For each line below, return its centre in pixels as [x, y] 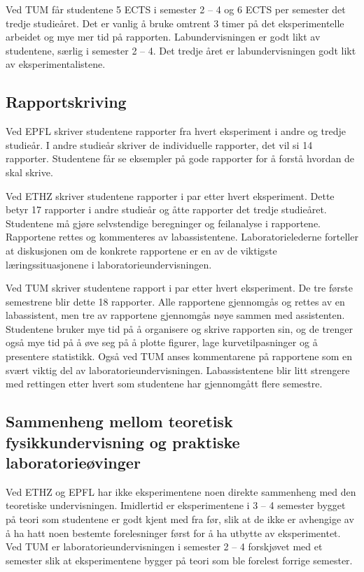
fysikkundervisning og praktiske [123, 442]
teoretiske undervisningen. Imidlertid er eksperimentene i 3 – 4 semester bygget [176, 505]
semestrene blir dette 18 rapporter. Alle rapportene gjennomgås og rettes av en [175, 301]
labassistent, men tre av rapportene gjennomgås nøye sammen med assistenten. [175, 315]
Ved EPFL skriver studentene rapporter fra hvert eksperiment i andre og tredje [176, 131]
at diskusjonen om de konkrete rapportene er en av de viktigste [141, 250]
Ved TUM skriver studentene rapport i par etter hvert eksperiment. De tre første [179, 288]
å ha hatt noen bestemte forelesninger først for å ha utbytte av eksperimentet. [173, 532]
